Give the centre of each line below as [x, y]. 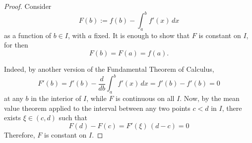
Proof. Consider [28, 6]
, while [96, 98]
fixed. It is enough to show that [142, 35]
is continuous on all [145, 98]
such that [73, 118]
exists [12, 118]
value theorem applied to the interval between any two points [97, 108]
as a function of [28, 35]
